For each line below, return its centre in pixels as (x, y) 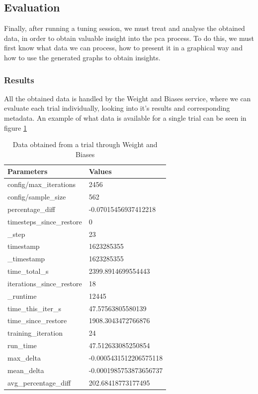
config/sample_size (37, 197)
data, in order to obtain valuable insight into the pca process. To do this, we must (129, 38)
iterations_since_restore (45, 283)
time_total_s (28, 271)
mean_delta (26, 370)
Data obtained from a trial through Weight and (85, 144)
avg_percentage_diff (39, 382)
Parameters (28, 171)
